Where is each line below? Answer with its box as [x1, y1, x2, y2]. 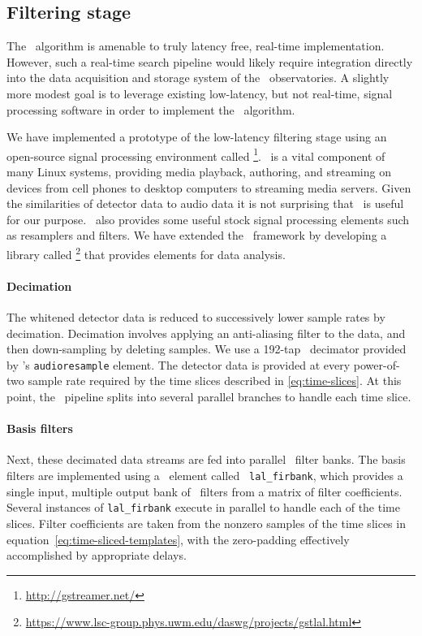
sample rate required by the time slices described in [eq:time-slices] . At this [28, 372, 402, 389]
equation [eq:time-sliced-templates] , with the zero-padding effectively [6, 530, 350, 547]
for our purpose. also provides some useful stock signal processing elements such [6, 210, 410, 227]
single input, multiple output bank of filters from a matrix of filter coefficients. [6, 482, 403, 500]
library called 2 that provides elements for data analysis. [6, 243, 286, 262]
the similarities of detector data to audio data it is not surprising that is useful [6, 195, 404, 212]
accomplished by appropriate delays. [6, 547, 187, 564]
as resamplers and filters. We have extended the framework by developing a [6, 227, 387, 244]
